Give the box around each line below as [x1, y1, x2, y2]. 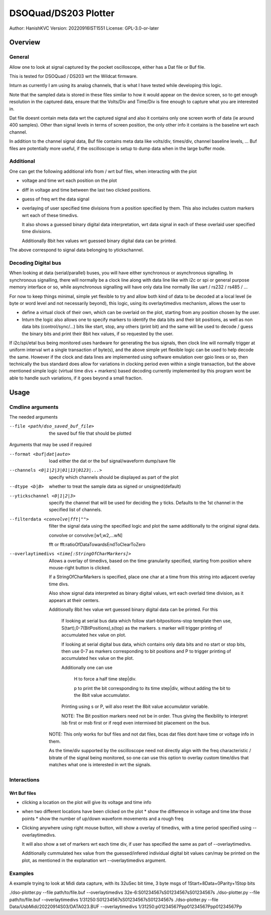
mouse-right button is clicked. [49, 565, 111, 571]
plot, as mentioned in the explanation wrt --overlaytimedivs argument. [22, 857, 167, 863]
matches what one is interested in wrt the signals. [49, 762, 152, 768]
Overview [9, 38, 41, 47]
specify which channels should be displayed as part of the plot [49, 474, 179, 480]
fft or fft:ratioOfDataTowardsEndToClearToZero [49, 541, 146, 547]
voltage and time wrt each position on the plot [22, 177, 117, 183]
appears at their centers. [49, 597, 100, 603]
